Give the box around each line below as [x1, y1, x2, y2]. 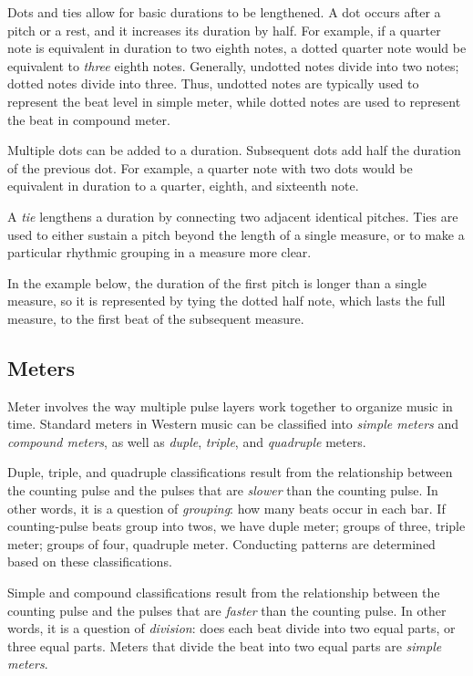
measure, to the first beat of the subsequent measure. [7, 308, 304, 328]
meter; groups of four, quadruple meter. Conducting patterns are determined [7, 534, 436, 553]
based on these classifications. [7, 552, 172, 571]
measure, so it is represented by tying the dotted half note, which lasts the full [7, 291, 446, 310]
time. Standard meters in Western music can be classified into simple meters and [7, 414, 459, 433]
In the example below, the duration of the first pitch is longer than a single [7, 273, 427, 292]
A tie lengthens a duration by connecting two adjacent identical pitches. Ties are [7, 206, 458, 225]
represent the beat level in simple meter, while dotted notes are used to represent [7, 91, 461, 110]
